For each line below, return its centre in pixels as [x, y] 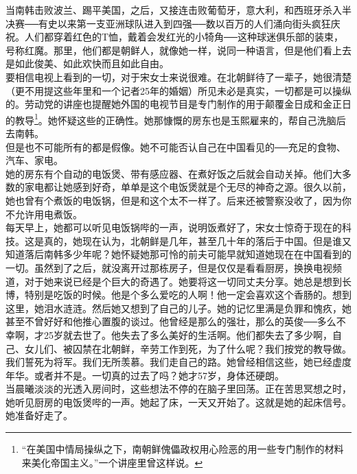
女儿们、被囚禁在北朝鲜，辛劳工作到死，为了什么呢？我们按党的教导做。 [188, 348]
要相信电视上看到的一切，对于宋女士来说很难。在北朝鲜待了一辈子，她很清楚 [178, 76]
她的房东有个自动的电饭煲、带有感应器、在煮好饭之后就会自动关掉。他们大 [174, 173]
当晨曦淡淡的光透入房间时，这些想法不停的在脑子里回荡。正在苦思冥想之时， [178, 389]
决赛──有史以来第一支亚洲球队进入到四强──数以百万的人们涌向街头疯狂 [168, 23]
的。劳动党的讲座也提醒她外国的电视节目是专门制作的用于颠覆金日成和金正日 [178, 104]
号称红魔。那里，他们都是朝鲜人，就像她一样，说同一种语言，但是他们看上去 [178, 50]
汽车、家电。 [34, 160]
